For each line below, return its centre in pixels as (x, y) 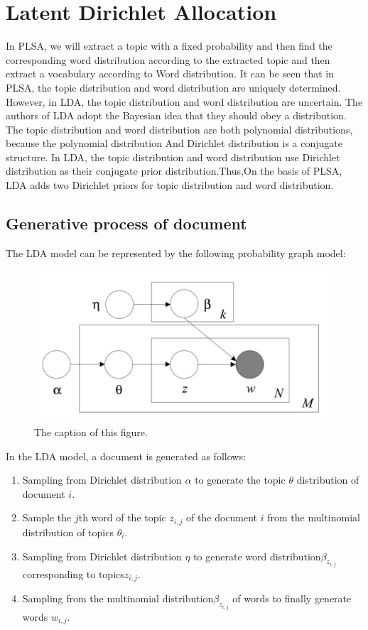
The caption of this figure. (91, 432)
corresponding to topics (73, 574)
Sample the (47, 517)
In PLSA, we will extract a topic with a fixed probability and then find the (169, 46)
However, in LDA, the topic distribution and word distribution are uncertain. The (184, 101)
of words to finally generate (292, 598)
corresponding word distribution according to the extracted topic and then (168, 59)
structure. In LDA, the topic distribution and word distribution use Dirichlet (173, 157)
